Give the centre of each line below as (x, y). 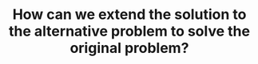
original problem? (129, 48)
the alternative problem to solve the (129, 31)
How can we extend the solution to (129, 15)
